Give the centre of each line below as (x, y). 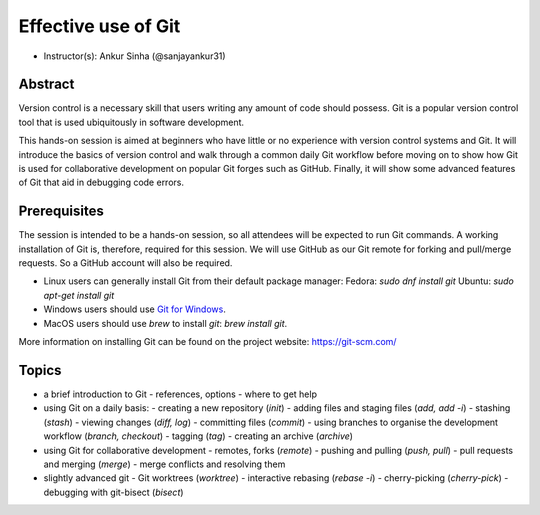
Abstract (46, 84)
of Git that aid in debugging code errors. (101, 182)
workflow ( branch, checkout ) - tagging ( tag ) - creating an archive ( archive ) (198, 436)
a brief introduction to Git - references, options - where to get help (180, 394)
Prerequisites (61, 211)
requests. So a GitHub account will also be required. (125, 263)
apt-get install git (79, 295)
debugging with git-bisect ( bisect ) (113, 492)
